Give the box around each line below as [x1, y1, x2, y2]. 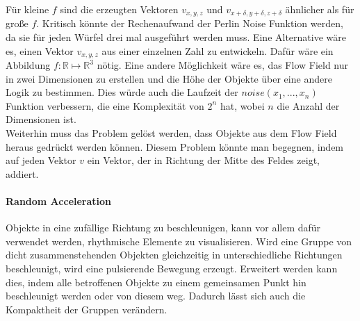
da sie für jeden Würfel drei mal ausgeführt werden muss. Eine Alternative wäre [6, 30, 346, 44]
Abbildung [6, 58, 51, 72]
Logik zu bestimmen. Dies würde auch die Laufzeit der [6, 85, 238, 99]
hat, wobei [220, 98, 265, 113]
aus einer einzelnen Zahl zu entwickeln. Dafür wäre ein [101, 43, 334, 58]
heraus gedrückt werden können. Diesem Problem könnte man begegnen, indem [6, 139, 344, 154]
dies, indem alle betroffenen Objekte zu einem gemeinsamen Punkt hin [6, 274, 306, 289]
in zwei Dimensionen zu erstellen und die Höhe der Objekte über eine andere [6, 71, 332, 85]
